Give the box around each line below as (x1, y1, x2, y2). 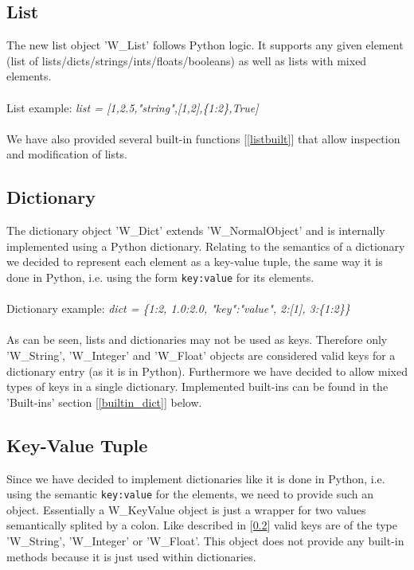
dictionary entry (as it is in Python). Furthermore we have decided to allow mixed (6, 362, 408, 379)
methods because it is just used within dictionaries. (6, 548, 256, 564)
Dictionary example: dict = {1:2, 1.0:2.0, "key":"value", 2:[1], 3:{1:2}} (6, 300, 350, 317)
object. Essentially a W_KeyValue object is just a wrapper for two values (6, 501, 366, 517)
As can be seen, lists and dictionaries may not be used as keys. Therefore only (6, 331, 388, 348)
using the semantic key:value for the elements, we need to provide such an (6, 486, 374, 502)
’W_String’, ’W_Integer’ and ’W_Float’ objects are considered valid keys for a (6, 346, 396, 363)
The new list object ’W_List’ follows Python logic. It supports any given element (6, 37, 404, 53)
